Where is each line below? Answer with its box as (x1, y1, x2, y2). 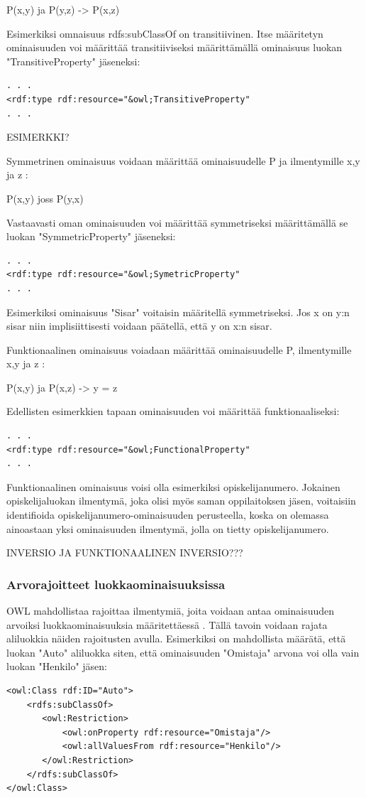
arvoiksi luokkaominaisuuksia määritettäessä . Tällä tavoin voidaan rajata (6, 617, 328, 632)
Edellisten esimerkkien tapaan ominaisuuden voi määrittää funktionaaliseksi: (6, 404, 340, 419)
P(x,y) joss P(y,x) (6, 190, 84, 205)
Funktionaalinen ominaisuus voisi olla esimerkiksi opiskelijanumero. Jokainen (6, 479, 340, 494)
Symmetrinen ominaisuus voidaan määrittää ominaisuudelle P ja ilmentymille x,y (6, 153, 360, 168)
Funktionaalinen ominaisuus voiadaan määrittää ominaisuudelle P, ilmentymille (6, 342, 352, 357)
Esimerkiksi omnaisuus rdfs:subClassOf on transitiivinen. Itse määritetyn (6, 26, 323, 41)
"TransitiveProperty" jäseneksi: (6, 53, 140, 68)
